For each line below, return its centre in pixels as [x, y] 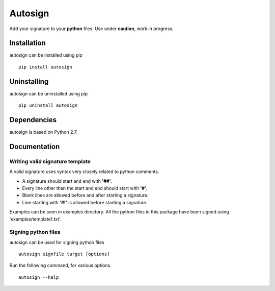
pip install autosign [45, 67]
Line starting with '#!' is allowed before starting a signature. [85, 202]
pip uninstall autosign [48, 105]
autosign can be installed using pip [46, 55]
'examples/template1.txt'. [35, 219]
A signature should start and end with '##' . [67, 181]
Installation [28, 43]
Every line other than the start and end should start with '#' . [85, 188]
